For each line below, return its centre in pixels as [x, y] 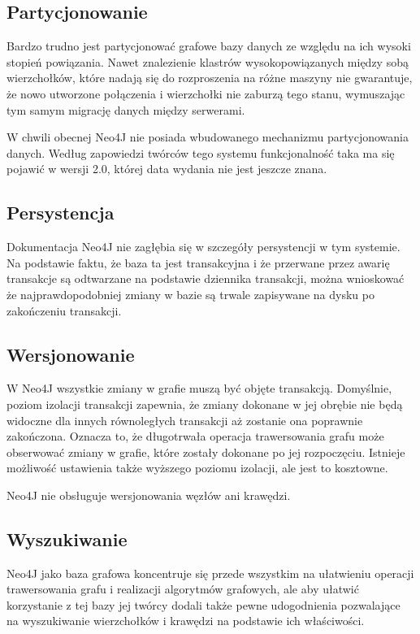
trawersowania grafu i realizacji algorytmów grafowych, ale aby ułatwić [183, 589]
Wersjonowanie [71, 354]
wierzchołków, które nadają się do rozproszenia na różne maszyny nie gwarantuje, [210, 78]
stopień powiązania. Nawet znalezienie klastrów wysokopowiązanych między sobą [208, 61]
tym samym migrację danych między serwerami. [126, 109]
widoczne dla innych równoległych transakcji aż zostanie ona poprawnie [185, 420]
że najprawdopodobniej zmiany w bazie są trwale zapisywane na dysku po [191, 294]
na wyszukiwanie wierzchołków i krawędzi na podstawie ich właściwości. [186, 621]
